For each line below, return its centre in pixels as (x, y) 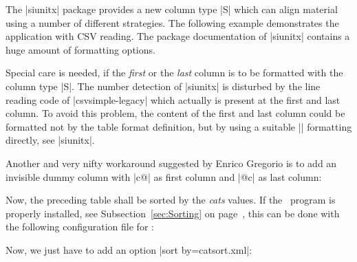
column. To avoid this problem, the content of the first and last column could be (175, 113)
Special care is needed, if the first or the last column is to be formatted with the (174, 73)
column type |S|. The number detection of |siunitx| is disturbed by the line (163, 86)
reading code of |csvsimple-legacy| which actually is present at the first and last (173, 99)
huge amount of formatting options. (80, 49)
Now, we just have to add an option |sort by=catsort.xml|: (129, 249)
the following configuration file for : (80, 227)
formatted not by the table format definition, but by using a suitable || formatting (179, 126)
